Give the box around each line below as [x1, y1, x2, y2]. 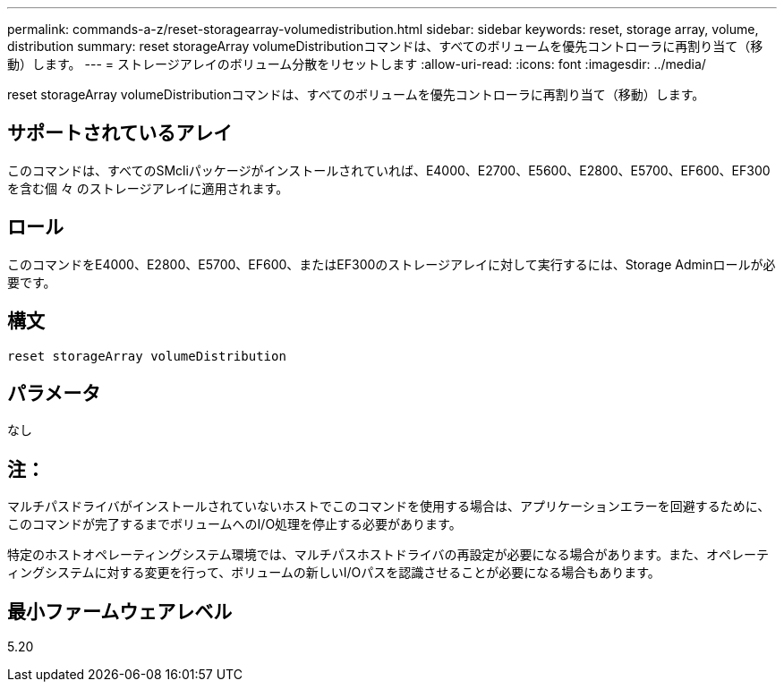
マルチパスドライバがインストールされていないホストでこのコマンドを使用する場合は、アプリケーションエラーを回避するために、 [7, 498, 771, 515]
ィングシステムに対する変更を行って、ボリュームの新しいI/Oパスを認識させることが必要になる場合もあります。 [7, 565, 660, 581]
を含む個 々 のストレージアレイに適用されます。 [7, 180, 289, 196]
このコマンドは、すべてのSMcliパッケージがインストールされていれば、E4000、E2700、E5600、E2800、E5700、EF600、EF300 [7, 162, 771, 178]
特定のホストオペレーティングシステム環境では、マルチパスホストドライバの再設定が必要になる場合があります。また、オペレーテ [7, 547, 770, 563]
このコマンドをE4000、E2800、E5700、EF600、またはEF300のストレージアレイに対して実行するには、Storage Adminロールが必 [7, 256, 776, 272]
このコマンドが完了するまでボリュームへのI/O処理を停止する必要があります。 [7, 516, 462, 532]
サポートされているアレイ [7, 122, 233, 145]
